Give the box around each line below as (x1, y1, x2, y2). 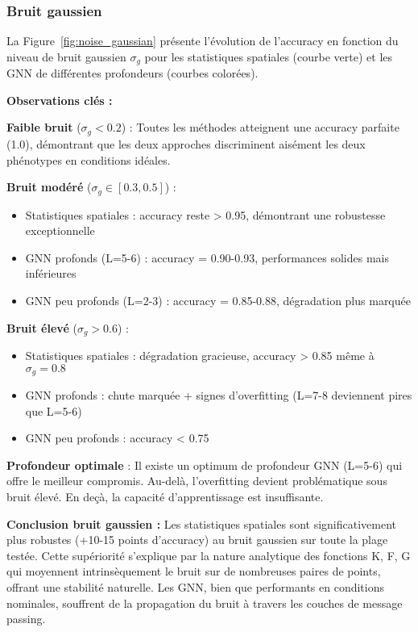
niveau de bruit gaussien (6, 48, 126, 65)
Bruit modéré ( (6, 178, 92, 195)
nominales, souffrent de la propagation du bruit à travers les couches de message (6, 594, 403, 611)
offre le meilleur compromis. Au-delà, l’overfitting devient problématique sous (6, 472, 387, 489)
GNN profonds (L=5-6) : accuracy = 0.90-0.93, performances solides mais (25, 249, 389, 266)
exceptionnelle (25, 222, 95, 239)
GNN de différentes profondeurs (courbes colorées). (6, 65, 259, 82)
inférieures (25, 265, 77, 282)
